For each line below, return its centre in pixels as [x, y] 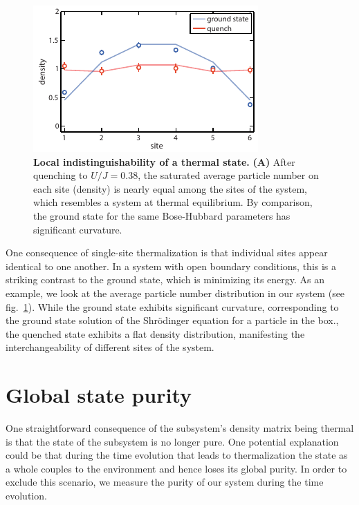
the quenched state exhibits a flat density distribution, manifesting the [155, 333]
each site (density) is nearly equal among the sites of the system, [171, 188]
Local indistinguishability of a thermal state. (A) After [164, 161]
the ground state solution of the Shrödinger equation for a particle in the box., [172, 320]
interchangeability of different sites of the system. [110, 347]
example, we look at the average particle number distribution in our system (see [175, 293]
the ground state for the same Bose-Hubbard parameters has [162, 215]
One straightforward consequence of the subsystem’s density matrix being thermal [180, 428]
